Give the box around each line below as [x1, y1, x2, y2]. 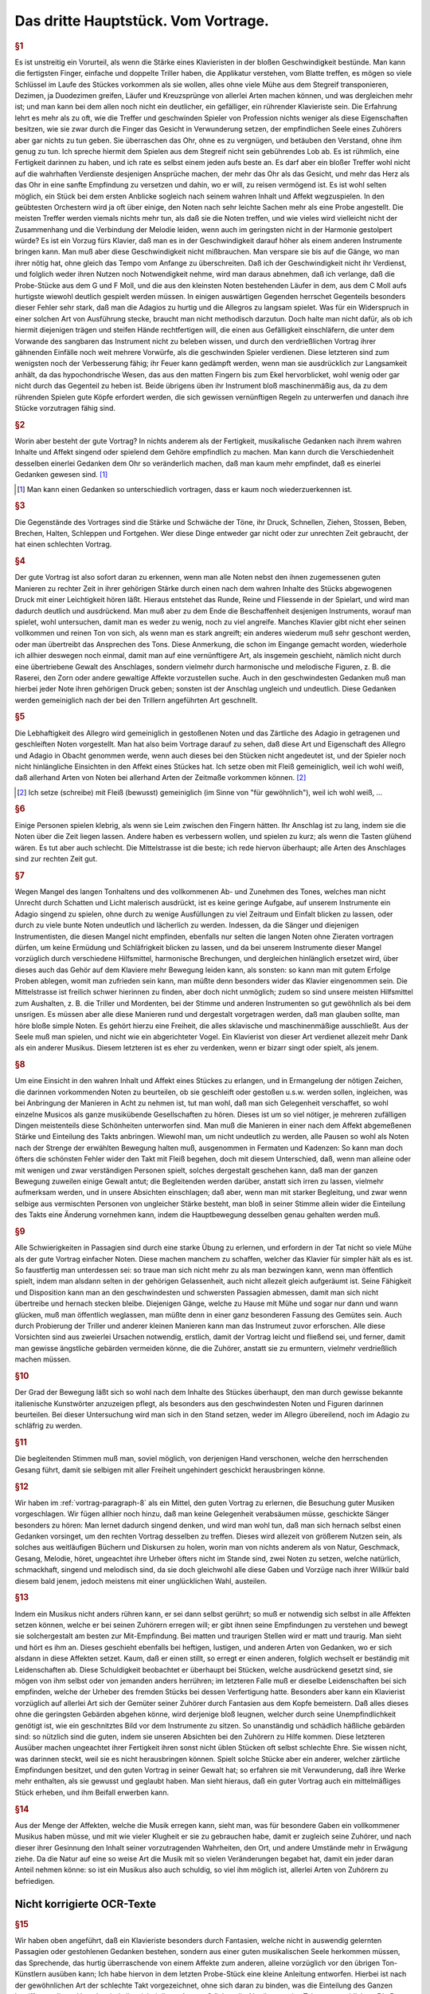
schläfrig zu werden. [14, 1421, 83, 1431]
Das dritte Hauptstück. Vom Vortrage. [14, 12, 270, 30]
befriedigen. [14, 1876, 55, 1886]
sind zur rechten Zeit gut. [14, 853, 98, 863]
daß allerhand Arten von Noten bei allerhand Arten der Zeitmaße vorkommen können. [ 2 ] [14, 773, 307, 782]
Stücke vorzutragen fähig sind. [14, 403, 115, 412]
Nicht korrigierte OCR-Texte [14, 1897, 157, 1910]
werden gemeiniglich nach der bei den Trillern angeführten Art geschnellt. [14, 695, 258, 705]
